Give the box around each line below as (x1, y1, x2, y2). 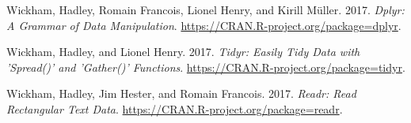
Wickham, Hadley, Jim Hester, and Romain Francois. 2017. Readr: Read (6, 85, 356, 102)
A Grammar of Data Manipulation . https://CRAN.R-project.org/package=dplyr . (6, 17, 401, 33)
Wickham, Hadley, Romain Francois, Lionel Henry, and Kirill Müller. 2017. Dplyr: (6, 2, 405, 17)
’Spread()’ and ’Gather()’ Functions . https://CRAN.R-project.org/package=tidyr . (6, 58, 405, 75)
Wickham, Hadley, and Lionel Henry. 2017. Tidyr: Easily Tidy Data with (6, 43, 360, 60)
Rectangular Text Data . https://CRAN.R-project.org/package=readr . (6, 100, 343, 117)
